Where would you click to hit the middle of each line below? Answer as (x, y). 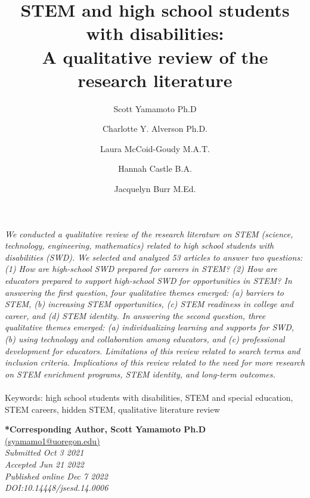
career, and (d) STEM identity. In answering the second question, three (135, 315)
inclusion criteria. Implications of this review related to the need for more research (155, 362)
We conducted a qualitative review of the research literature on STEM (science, (149, 233)
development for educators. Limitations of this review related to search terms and (153, 350)
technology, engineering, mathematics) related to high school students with (139, 245)
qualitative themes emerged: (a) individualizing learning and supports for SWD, (150, 327)
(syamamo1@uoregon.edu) (52, 440)
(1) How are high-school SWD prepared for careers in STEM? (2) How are (141, 269)
